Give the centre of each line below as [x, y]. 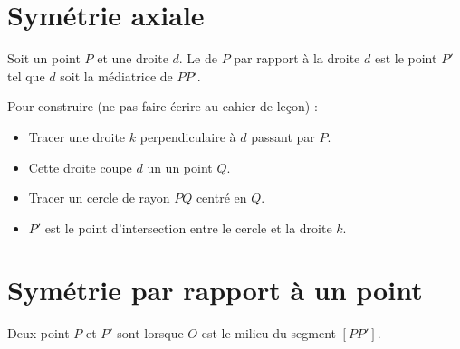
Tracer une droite [77, 136]
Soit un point [44, 58]
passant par [283, 136]
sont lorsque [150, 333]
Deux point [38, 333]
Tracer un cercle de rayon [99, 198]
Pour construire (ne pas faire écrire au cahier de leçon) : [163, 106]
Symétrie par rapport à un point [215, 290]
